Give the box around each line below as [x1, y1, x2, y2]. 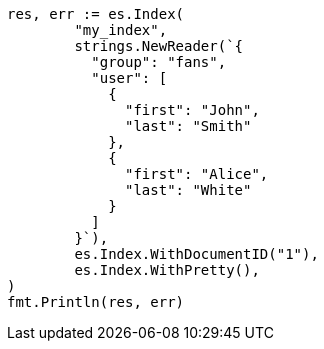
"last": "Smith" [125, 118, 252, 134]
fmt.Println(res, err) [7, 294, 185, 310]
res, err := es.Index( [7, 6, 185, 22]
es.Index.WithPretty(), [74, 262, 260, 278]
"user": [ [91, 70, 168, 86]
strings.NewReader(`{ [74, 38, 244, 54]
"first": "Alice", [125, 166, 269, 182]
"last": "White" [125, 182, 252, 198]
